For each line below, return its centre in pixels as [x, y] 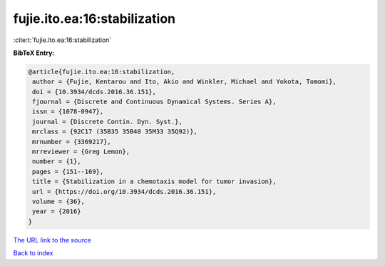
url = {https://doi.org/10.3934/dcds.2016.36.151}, [124, 191]
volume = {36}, [59, 201]
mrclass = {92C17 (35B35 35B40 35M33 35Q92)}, [115, 132]
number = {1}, [57, 162]
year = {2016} [57, 211]
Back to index [33, 253]
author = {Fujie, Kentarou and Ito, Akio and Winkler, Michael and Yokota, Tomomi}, [184, 82]
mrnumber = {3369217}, [72, 142]
